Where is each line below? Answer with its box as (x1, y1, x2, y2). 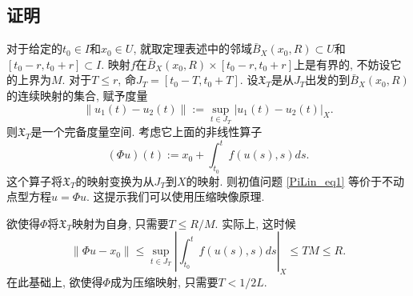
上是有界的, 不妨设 (294, 55, 391, 72)
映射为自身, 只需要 (71, 214, 169, 231)
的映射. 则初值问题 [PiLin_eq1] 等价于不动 (186, 172, 405, 189)
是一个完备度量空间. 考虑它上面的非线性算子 (30, 123, 263, 140)
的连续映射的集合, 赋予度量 (6, 86, 148, 103)
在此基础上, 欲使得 (6, 274, 103, 290)
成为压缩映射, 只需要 (110, 274, 219, 290)
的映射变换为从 (75, 172, 154, 189)
